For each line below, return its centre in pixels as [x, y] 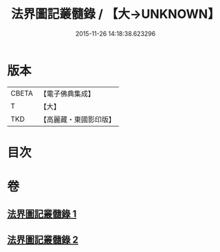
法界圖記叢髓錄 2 [43, 239]
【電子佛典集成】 [67, 94]
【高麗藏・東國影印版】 [77, 119]
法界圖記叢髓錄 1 [42, 214]
